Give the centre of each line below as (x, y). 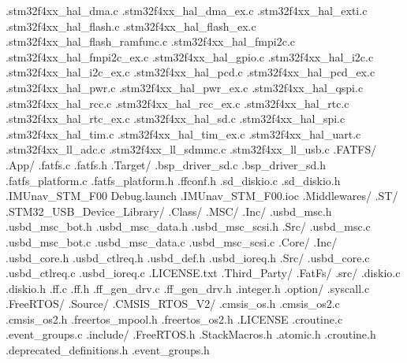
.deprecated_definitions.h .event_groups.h (108, 350)
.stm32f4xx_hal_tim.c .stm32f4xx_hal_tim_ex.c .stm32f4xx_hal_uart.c (183, 133)
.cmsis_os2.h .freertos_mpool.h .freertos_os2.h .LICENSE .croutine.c (174, 319)
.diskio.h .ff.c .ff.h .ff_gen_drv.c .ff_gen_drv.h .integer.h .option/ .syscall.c (188, 288)
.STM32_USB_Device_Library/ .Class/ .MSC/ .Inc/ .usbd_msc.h (169, 211)
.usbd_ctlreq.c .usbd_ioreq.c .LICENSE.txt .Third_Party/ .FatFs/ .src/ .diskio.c (203, 273)
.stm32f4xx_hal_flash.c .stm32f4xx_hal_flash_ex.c (131, 26)
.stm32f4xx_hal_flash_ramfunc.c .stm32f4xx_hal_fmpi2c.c (151, 41)
